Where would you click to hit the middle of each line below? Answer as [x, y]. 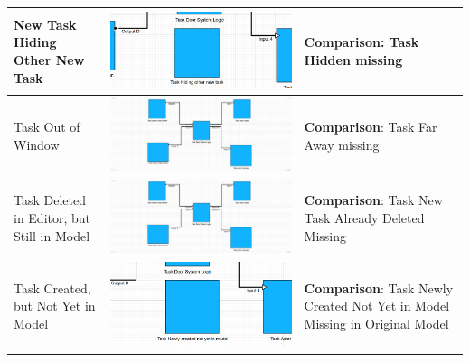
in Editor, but [52, 218]
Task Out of [47, 127]
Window [37, 144]
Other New [49, 60]
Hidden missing [353, 60]
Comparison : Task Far [371, 127]
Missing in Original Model [376, 324]
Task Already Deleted [364, 218]
